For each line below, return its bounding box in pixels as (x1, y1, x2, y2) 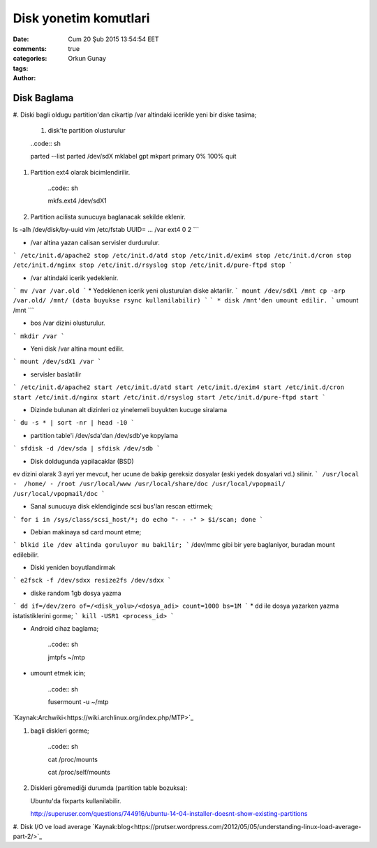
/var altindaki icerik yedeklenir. (30, 273, 119, 282)
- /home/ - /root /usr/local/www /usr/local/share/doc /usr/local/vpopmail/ (13, 480, 286, 488)
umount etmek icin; (30, 669, 87, 678)
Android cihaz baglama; (30, 624, 99, 633)
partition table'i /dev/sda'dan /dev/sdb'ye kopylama (30, 431, 178, 439)
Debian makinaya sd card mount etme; (30, 527, 142, 536)
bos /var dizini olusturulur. (30, 319, 105, 328)
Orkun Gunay (68, 54, 106, 63)
